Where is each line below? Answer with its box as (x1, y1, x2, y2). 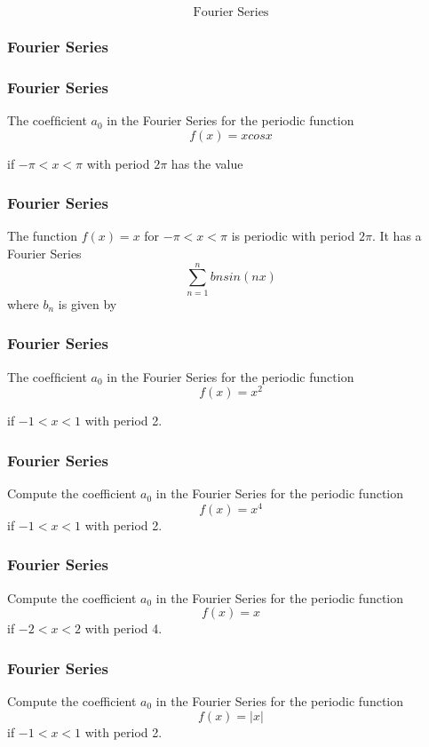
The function (7, 226, 77, 245)
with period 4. (84, 619, 163, 638)
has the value (171, 154, 243, 172)
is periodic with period (231, 226, 355, 245)
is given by (58, 294, 117, 313)
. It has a (371, 226, 422, 245)
